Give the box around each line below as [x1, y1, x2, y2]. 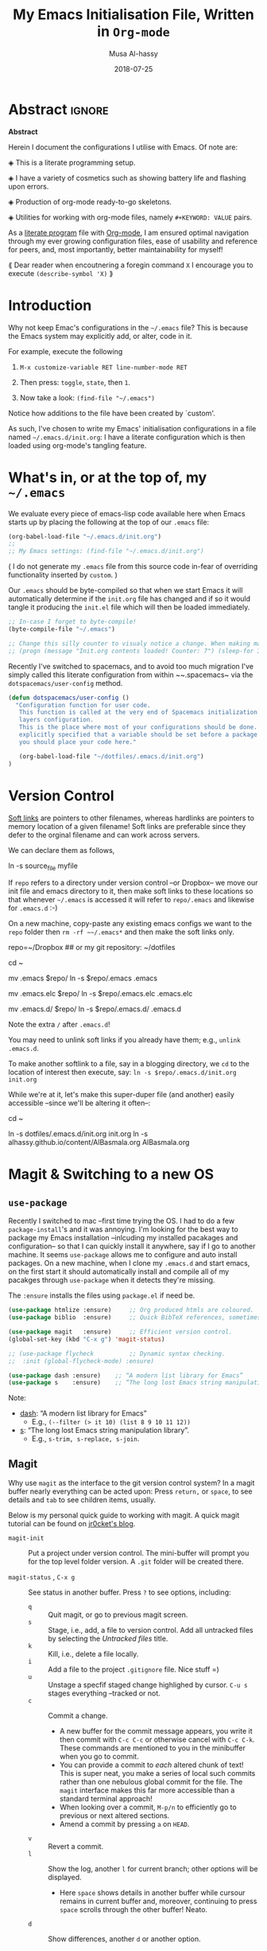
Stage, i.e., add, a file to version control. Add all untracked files [48, 1626, 253, 1635]
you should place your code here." [18, 738, 137, 746]
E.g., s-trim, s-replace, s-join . [31, 1434, 140, 1443]
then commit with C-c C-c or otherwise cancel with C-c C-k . [59, 1735, 255, 1744]
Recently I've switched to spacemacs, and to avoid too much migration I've [8, 661, 254, 671]
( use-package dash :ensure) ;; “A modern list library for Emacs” [8, 1371, 244, 1380]
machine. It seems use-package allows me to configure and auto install [8, 1250, 238, 1260]
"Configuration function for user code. [15, 701, 151, 709]
